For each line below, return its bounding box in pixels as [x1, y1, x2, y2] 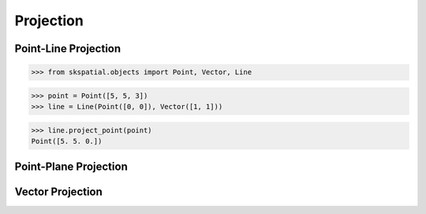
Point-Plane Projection [14, 160, 128, 173]
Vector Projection [14, 185, 103, 198]
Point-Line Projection [14, 42, 121, 55]
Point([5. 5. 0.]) [31, 137, 103, 146]
